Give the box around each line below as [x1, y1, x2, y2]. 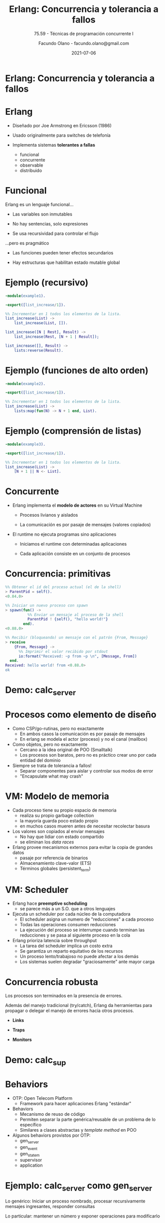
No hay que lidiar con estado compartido [19, 833, 104, 839]
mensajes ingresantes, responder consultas [5, 1203, 95, 1209]
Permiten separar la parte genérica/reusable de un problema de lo [19, 1116, 156, 1123]
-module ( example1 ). [5, 293, 46, 298]
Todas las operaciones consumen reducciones [19, 922, 116, 928]
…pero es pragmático [5, 240, 49, 246]
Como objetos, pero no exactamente [12, 741, 88, 747]
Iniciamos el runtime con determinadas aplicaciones [19, 541, 127, 547]
